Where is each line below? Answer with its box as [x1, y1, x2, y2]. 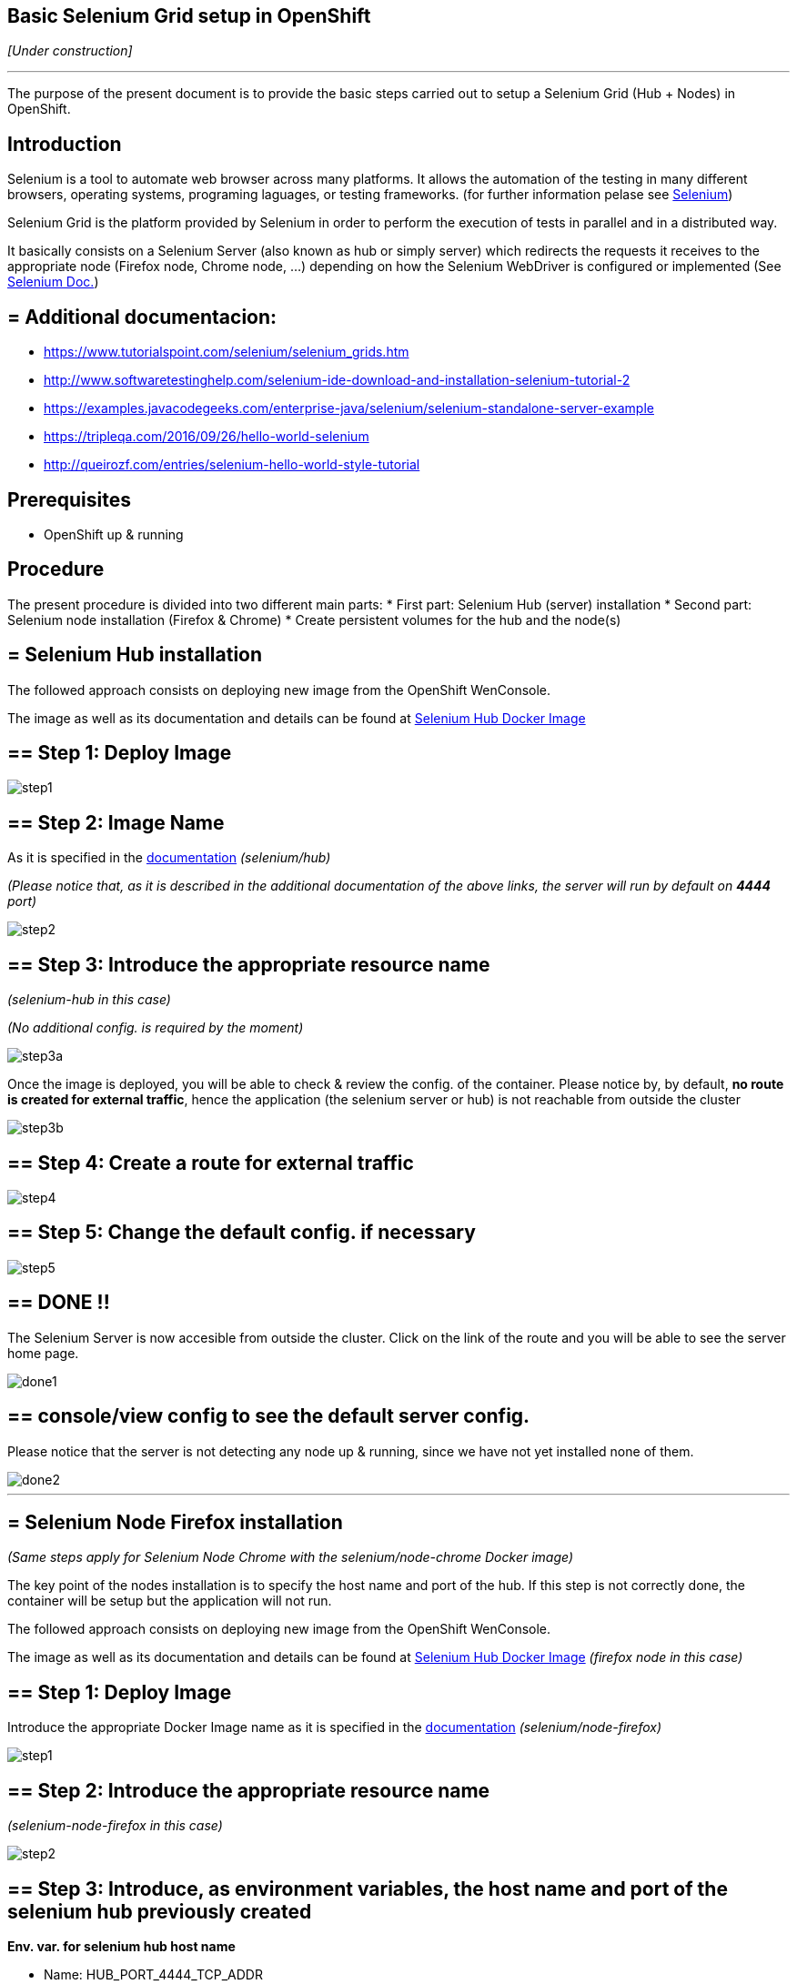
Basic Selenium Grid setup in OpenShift [7, 5, 371, 27]
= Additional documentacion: [7, 305, 277, 328]
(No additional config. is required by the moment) [7, 1020, 304, 1036]
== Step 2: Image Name [7, 811, 225, 834]
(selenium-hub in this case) [7, 992, 171, 1008]
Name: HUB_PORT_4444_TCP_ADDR [44, 1966, 263, 1982]
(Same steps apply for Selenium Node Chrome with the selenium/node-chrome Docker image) [7, 1549, 573, 1566]
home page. [7, 1344, 79, 1361]
